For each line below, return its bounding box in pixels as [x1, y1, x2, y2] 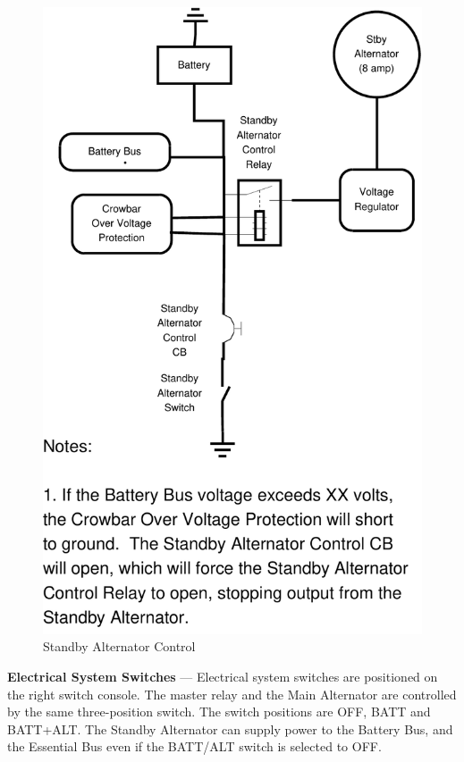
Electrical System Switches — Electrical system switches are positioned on [7, 667, 438, 686]
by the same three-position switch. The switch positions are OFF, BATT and [7, 702, 431, 721]
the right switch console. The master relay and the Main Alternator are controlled [7, 684, 457, 703]
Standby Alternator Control [43, 637, 196, 656]
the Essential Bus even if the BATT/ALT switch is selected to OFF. [7, 737, 382, 756]
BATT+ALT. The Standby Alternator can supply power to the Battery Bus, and [7, 719, 453, 738]
